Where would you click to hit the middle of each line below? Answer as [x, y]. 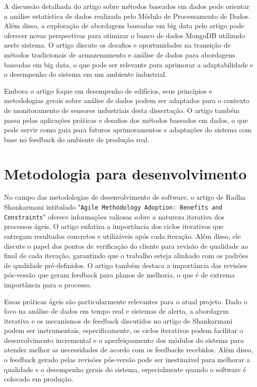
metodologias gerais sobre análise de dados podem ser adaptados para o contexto [127, 100]
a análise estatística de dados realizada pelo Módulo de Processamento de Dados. [127, 16]
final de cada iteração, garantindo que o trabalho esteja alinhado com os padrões [126, 255]
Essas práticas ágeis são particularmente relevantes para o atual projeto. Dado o [126, 301]
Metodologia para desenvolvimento [125, 173]
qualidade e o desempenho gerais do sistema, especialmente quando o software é [125, 369]
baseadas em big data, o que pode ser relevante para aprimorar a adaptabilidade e [129, 64]
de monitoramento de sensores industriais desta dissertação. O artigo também [122, 110]
